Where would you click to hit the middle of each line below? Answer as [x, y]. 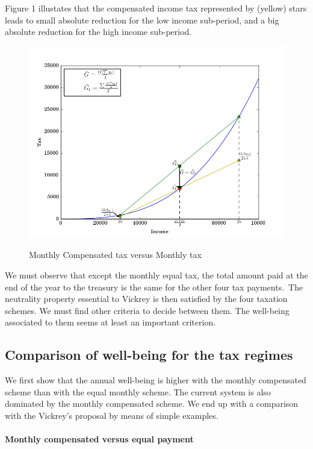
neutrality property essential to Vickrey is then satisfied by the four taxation [146, 299]
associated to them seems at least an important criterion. [110, 322]
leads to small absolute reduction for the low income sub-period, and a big [142, 20]
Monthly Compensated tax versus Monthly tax [115, 255]
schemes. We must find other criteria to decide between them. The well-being [147, 310]
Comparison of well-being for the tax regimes [149, 355]
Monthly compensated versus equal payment [99, 439]
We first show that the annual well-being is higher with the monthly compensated [156, 380]
